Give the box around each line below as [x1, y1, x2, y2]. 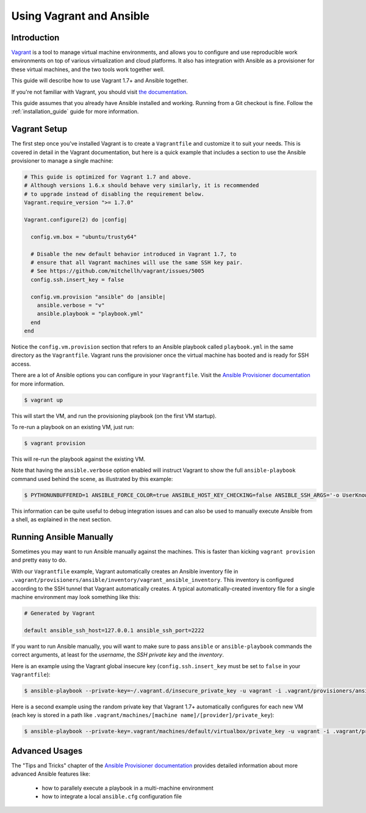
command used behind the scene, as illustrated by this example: [11, 475, 173, 482]
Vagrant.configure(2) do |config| [24, 216, 127, 223]
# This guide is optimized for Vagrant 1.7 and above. [24, 174, 192, 180]
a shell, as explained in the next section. [11, 516, 112, 523]
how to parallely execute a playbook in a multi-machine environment [41, 784, 213, 792]
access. [11, 360, 31, 367]
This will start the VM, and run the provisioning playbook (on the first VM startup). [11, 412, 217, 419]
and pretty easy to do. [11, 556, 67, 564]
